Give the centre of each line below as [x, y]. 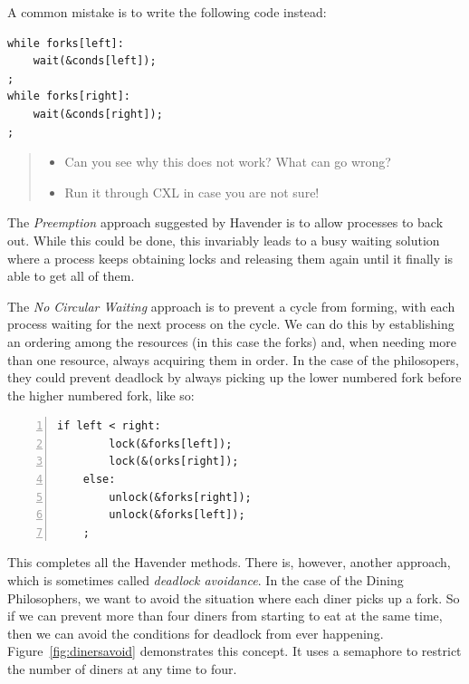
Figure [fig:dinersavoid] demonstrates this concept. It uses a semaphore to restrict [234, 651]
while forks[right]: [69, 96]
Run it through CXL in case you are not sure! [192, 192]
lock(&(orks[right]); [174, 462]
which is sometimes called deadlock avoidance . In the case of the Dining [206, 580]
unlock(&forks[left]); [177, 515]
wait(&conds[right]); [98, 114]
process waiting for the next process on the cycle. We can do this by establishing [231, 324]
